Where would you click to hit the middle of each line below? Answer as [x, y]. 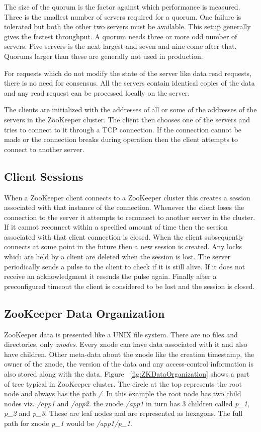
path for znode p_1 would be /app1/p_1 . [68, 423]
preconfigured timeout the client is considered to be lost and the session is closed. [129, 286]
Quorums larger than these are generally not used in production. [104, 56]
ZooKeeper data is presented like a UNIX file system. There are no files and [121, 334]
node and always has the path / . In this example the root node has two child [123, 393]
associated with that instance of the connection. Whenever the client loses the [124, 207]
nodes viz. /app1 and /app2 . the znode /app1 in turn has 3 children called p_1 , [127, 403]
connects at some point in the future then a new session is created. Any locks [123, 246]
